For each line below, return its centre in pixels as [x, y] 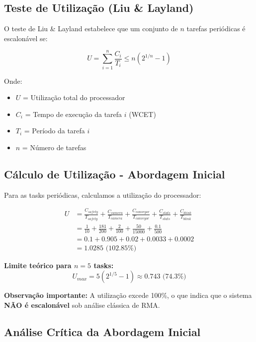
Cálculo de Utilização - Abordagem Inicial [115, 174]
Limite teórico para [38, 265]
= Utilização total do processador [74, 97]
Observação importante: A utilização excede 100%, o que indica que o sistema [128, 295]
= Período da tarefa [54, 131]
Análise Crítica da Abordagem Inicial [102, 331]
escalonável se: [26, 38]
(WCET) [142, 114]
